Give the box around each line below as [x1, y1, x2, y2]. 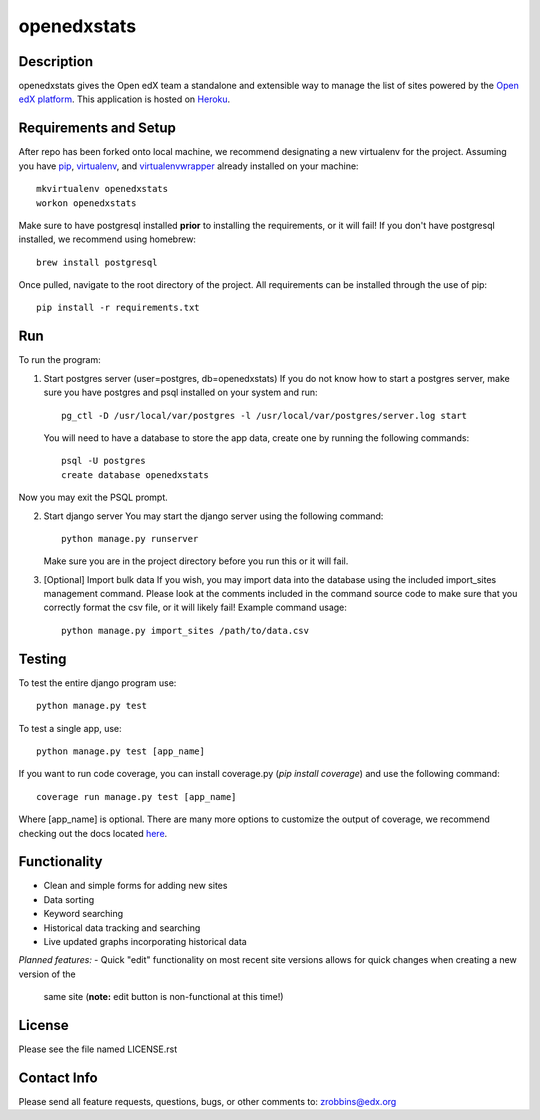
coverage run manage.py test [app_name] [36, 791, 237, 802]
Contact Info [18, 1069, 99, 1086]
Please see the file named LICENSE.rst [18, 1043, 178, 1055]
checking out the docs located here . [18, 827, 168, 839]
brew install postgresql [36, 256, 158, 268]
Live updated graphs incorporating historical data [43, 935, 247, 947]
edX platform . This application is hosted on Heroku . [18, 93, 231, 105]
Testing [18, 650, 67, 667]
